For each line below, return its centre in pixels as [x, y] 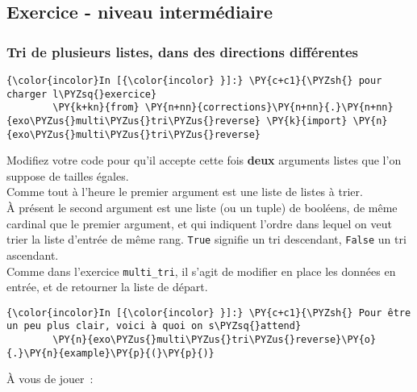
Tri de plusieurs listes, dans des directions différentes [183, 51]
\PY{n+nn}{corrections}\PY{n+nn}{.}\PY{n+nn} [269, 108]
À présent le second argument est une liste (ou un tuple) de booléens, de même [202, 208]
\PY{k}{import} [307, 121]
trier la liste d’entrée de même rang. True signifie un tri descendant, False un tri [206, 239]
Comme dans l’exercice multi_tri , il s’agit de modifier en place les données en [201, 271]
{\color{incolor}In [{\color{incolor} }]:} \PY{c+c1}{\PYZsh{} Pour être [209, 313]
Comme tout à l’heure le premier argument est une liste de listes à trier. [185, 192]
